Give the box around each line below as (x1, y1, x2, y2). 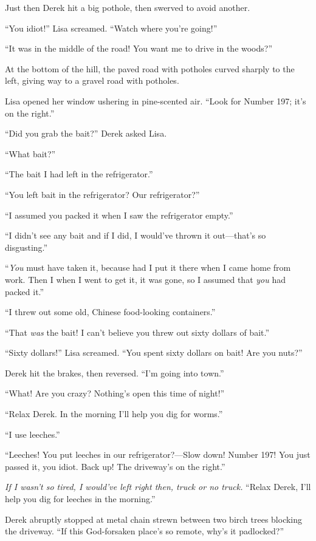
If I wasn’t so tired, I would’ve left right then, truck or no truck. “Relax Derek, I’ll (5, 480, 311, 493)
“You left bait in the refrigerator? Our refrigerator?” (5, 188, 200, 200)
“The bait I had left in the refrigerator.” (5, 168, 153, 180)
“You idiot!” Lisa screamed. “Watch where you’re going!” (5, 21, 218, 34)
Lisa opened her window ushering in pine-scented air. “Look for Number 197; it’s (5, 94, 306, 107)
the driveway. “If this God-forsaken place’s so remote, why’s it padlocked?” (5, 525, 284, 537)
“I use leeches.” (5, 427, 60, 440)
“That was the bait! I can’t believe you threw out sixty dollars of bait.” (5, 325, 270, 338)
